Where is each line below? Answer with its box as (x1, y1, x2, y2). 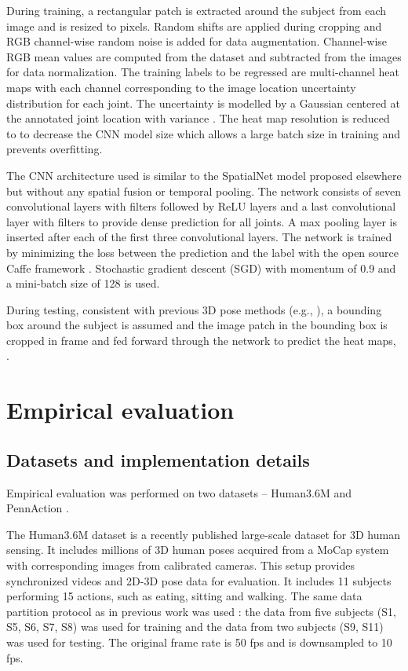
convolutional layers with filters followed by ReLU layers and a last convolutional (6, 198, 396, 214)
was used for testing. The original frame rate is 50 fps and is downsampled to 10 (6, 633, 392, 650)
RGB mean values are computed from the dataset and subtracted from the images (6, 48, 402, 64)
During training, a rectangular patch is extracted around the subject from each (6, 2, 387, 18)
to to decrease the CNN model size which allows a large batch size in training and (6, 125, 401, 141)
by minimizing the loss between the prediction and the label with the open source (6, 244, 399, 260)
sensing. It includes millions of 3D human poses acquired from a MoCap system (6, 541, 389, 558)
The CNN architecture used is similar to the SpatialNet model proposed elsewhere (6, 167, 402, 183)
